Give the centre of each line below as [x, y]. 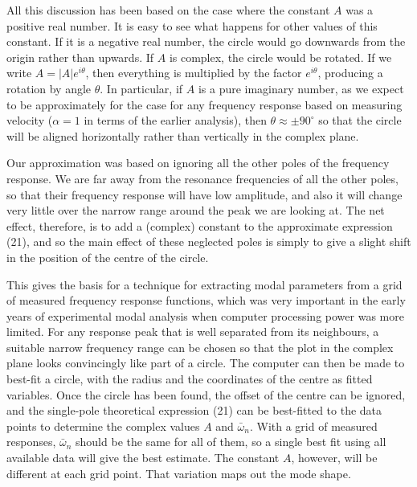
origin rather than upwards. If [80, 57]
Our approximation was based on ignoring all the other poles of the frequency [198, 163]
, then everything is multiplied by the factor [194, 73]
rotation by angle [49, 88]
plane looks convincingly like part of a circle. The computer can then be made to [206, 363]
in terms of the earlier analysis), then [175, 120]
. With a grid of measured [313, 426]
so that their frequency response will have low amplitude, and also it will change [204, 194]
